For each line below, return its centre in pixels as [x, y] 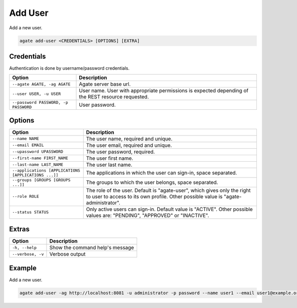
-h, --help [25, 247]
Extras [19, 229]
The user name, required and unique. [129, 138]
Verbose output [68, 254]
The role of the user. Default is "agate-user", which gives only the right [168, 190]
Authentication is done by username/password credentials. [69, 68]
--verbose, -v [28, 254]
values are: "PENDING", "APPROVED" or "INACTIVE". [148, 215]
